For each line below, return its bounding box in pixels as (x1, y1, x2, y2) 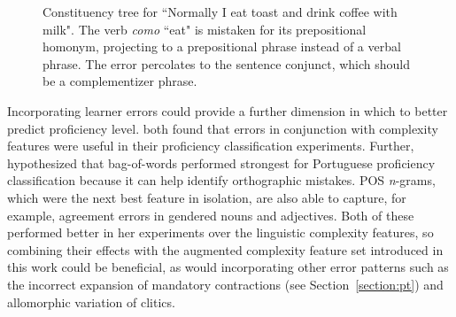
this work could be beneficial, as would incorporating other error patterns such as (7, 258, 449, 276)
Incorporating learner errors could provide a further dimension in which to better (7, 101, 448, 120)
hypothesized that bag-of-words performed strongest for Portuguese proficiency (7, 153, 436, 172)
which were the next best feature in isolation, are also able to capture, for (7, 188, 406, 206)
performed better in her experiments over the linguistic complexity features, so (7, 223, 434, 242)
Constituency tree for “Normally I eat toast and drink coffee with (43, 3, 398, 20)
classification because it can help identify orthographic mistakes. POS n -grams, (7, 171, 436, 189)
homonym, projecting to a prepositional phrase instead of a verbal (43, 37, 401, 56)
